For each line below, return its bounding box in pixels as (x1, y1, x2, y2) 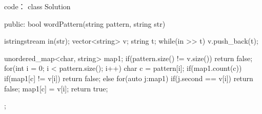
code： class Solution (4, 1, 71, 11)
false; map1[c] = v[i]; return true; (4, 83, 108, 93)
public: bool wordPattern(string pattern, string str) (4, 18, 166, 29)
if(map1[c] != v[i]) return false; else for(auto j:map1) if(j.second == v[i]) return (4, 72, 253, 83)
